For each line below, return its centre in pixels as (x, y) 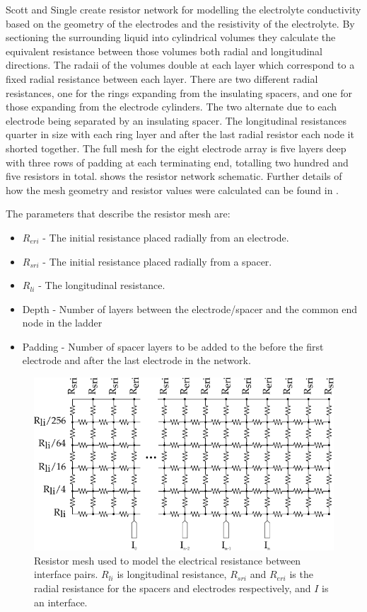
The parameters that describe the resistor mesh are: (118, 214)
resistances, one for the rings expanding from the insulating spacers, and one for (179, 92)
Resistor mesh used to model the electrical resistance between (168, 560)
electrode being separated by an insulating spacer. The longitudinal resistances (176, 120)
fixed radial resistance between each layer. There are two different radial (162, 78)
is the (301, 574)
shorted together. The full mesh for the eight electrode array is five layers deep (176, 148)
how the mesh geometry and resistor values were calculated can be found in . (172, 189)
